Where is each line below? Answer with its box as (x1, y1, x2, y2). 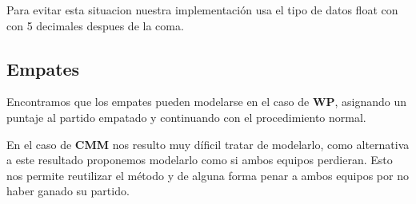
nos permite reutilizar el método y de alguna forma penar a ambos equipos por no (6, 167, 409, 183)
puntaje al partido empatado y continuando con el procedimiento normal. (6, 108, 366, 125)
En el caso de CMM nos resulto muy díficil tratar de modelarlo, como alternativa (6, 135, 410, 152)
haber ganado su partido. (6, 182, 130, 199)
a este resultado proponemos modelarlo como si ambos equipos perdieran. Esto (6, 151, 393, 168)
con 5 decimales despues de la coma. (6, 17, 184, 33)
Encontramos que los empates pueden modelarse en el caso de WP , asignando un (6, 93, 407, 110)
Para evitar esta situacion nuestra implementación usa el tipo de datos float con (6, 2, 398, 18)
